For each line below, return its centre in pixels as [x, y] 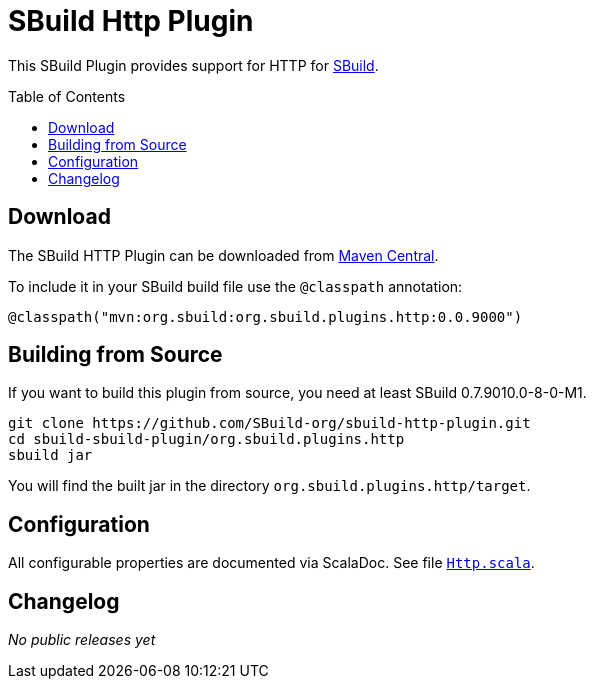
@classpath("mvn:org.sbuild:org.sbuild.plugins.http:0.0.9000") [265, 316]
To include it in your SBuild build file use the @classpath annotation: [235, 286]
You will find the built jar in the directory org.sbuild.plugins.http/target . [269, 486]
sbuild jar [50, 455]
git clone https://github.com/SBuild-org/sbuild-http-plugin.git [269, 423]
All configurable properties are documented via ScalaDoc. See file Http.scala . [271, 563]
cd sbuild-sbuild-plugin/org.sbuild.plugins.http [206, 439]
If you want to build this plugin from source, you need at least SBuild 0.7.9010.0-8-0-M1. [297, 393]
